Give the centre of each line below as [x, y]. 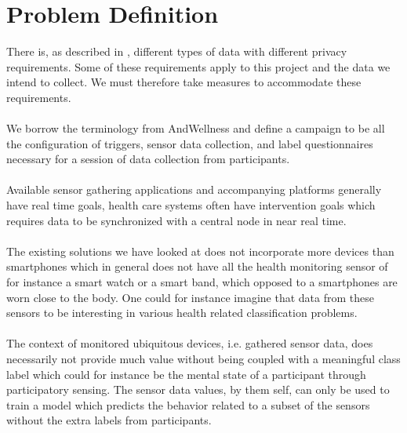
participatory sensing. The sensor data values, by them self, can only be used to [198, 389]
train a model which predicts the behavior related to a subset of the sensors [188, 404]
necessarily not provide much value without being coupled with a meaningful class [203, 358]
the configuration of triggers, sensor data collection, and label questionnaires [190, 143]
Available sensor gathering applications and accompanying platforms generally [194, 189]
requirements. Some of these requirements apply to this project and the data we [198, 66]
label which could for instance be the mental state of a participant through [186, 374]
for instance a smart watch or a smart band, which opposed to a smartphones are [202, 282]
